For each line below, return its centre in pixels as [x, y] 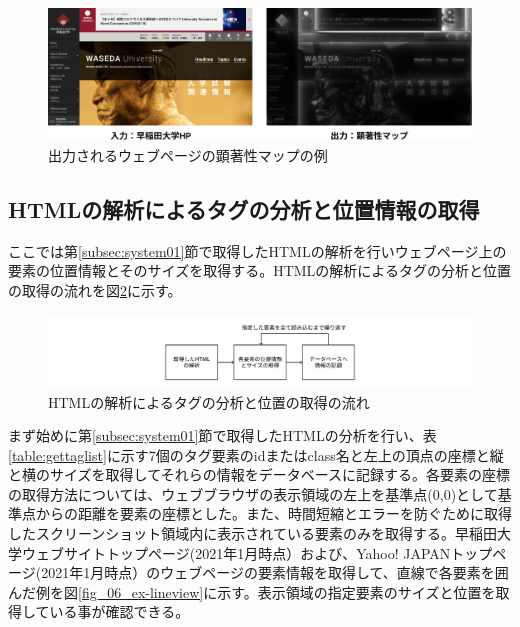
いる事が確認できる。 [119, 611]
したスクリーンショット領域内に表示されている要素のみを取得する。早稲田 [252, 533]
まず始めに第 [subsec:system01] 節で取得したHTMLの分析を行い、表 [222, 435]
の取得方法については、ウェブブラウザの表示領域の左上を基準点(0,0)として [253, 493]
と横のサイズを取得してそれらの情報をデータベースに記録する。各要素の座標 [259, 474]
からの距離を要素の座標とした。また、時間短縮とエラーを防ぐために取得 [273, 513]
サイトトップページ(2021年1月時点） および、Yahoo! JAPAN [257, 552]
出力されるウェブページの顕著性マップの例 [188, 155]
